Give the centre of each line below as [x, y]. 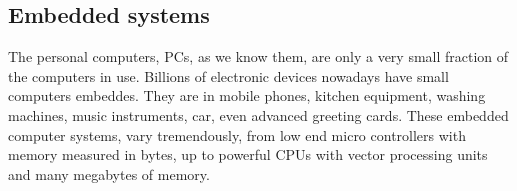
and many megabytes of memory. [109, 173]
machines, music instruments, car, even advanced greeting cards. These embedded [258, 114]
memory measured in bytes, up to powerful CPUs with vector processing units [248, 154]
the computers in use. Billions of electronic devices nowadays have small [228, 75]
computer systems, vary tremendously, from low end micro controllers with [237, 134]
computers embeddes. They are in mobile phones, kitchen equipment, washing [247, 95]
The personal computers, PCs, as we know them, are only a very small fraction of [258, 56]
